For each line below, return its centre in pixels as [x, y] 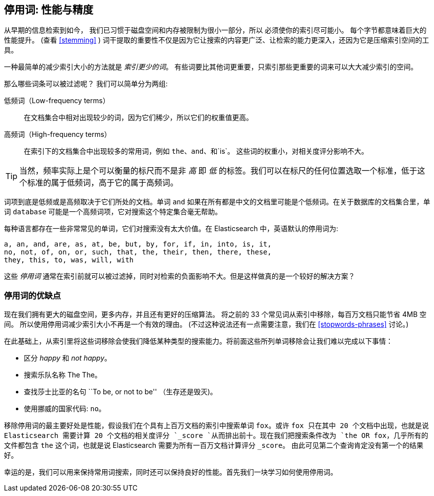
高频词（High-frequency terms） [58, 134]
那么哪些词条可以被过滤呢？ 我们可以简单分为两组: [86, 84]
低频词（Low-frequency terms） [57, 101]
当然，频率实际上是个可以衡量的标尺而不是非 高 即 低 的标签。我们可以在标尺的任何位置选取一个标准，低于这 [222, 171]
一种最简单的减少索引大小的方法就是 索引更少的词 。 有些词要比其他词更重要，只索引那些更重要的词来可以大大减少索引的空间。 [211, 67]
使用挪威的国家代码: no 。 [65, 409]
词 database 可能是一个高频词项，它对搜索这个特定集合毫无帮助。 [113, 212]
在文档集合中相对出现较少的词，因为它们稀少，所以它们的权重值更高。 [138, 118]
